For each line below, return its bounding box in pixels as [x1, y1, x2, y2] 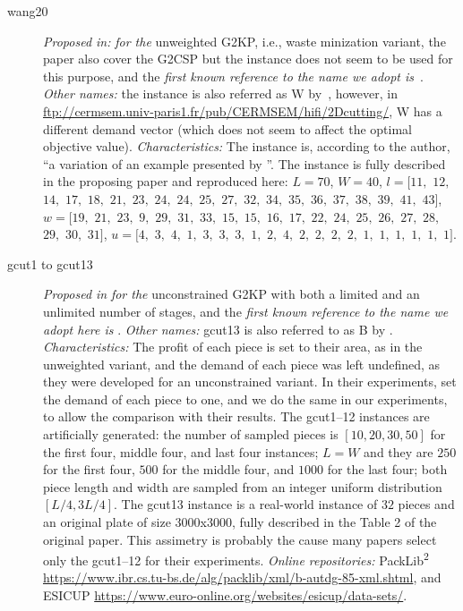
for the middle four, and [162, 460, 295, 479]
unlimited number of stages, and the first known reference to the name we [43, 301, 449, 320]
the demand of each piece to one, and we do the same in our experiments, [43, 389, 448, 408]
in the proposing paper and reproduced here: [43, 172, 288, 191]
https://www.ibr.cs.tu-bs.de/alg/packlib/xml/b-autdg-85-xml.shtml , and [43, 568, 442, 587]
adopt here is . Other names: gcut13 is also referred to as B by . [43, 319, 393, 338]
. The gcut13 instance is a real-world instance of [113, 495, 378, 513]
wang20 [7, 2, 48, 20]
